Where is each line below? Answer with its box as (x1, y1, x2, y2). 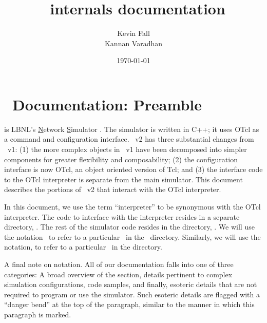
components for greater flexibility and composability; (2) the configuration (4, 154, 238, 164)
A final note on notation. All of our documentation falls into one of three (4, 258, 234, 269)
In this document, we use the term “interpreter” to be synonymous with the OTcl (4, 201, 261, 212)
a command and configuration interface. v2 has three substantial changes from (4, 134, 254, 144)
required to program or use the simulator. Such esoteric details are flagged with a (4, 289, 260, 299)
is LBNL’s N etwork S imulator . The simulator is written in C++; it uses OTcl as (4, 123, 259, 134)
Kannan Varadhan (104, 37, 163, 48)
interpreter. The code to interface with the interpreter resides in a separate (4, 211, 240, 222)
